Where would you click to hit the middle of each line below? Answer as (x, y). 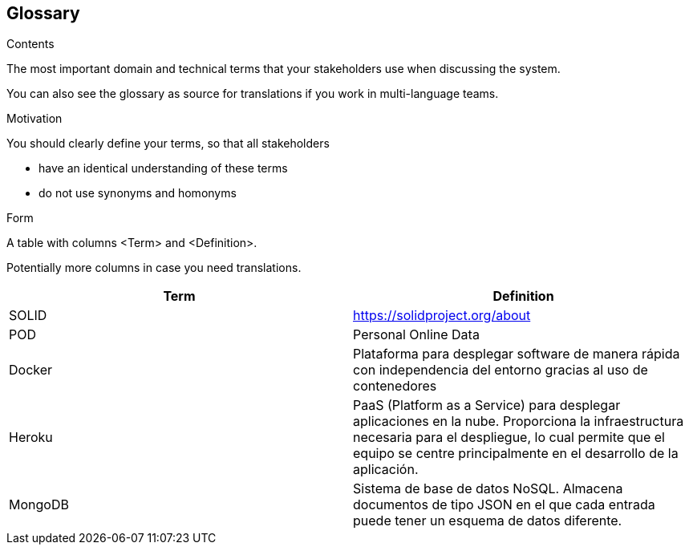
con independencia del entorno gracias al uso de (501, 370)
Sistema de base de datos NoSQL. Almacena (488, 489)
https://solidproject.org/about (442, 316)
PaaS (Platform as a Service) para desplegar (487, 405)
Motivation (34, 119)
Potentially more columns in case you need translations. (154, 268)
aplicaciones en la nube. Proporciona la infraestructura (519, 421)
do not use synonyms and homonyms (138, 193)
